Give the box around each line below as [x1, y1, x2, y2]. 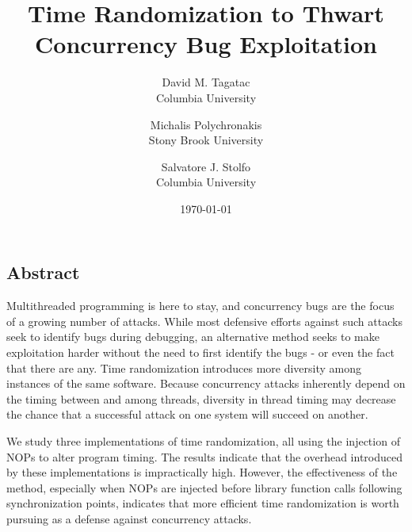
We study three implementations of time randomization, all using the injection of [6, 433, 400, 450]
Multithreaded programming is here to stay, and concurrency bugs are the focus [6, 297, 395, 314]
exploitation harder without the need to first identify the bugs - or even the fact [6, 344, 395, 361]
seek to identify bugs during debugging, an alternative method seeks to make [6, 328, 380, 345]
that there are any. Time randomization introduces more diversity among [6, 359, 361, 376]
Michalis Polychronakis [150, 116, 262, 132]
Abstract [6, 260, 80, 285]
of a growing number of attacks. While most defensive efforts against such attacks [6, 312, 402, 329]
